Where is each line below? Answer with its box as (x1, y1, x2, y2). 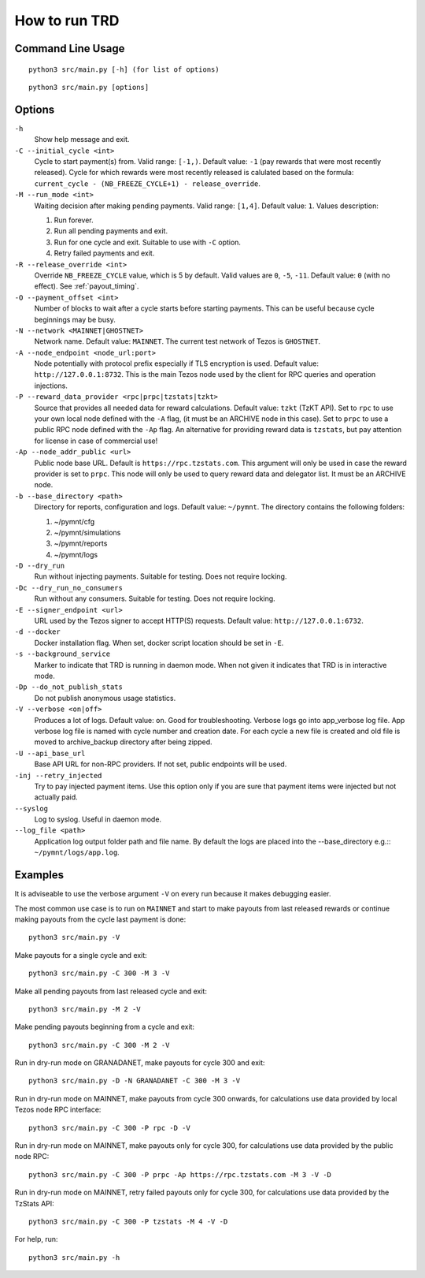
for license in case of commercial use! (34, 436, 158, 445)
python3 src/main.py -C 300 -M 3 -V (28, 969, 170, 978)
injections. (34, 381, 68, 390)
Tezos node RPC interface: (14, 1105, 102, 1115)
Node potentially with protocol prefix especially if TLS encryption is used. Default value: (34, 359, 319, 368)
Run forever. (54, 215, 94, 225)
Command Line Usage (14, 42, 125, 55)
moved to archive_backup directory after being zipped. (34, 737, 213, 747)
